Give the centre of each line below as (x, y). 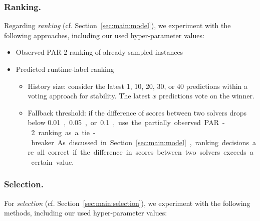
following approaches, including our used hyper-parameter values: (104, 35)
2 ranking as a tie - (63, 132)
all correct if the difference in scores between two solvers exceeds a (145, 152)
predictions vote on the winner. (207, 96)
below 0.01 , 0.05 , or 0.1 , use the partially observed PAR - (126, 122)
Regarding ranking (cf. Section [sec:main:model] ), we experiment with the (117, 25)
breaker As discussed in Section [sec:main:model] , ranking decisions (140, 142)
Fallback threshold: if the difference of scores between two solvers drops (137, 112)
